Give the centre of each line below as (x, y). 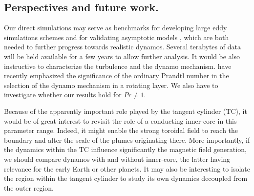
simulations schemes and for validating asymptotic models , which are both (116, 37)
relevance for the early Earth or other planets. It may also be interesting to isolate (127, 168)
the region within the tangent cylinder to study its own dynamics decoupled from (126, 178)
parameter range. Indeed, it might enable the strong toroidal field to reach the (121, 130)
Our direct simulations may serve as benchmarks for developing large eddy (116, 28)
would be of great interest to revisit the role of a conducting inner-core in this (120, 120)
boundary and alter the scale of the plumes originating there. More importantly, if (127, 140)
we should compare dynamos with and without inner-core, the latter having (117, 159)
